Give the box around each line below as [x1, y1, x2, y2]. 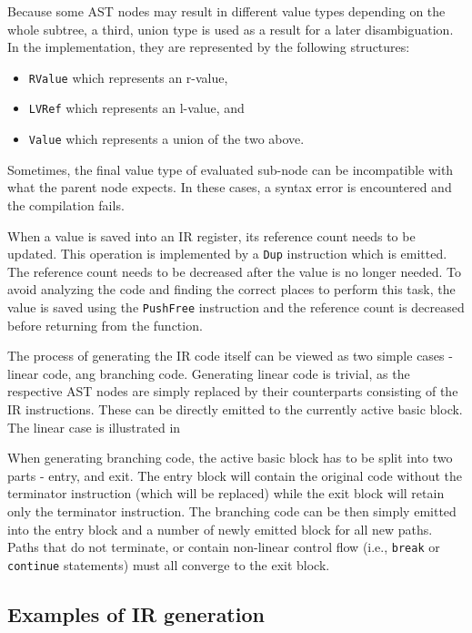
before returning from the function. [7, 315, 203, 334]
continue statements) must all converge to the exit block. [7, 555, 330, 574]
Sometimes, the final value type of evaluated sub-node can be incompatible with [7, 159, 454, 179]
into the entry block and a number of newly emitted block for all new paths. [7, 519, 433, 538]
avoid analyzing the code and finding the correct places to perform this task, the [7, 280, 456, 299]
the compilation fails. [7, 195, 125, 214]
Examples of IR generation [7, 599, 265, 628]
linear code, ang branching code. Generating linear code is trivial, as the [7, 363, 410, 383]
